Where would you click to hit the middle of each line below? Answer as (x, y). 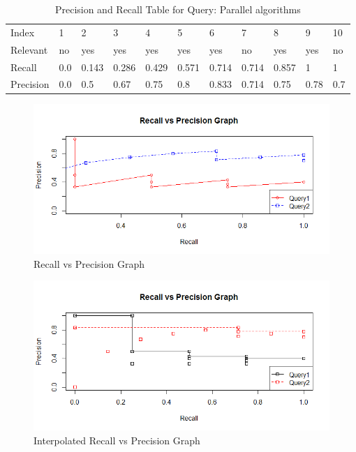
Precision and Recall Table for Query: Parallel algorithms (178, 9)
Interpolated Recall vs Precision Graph (117, 440)
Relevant (29, 49)
